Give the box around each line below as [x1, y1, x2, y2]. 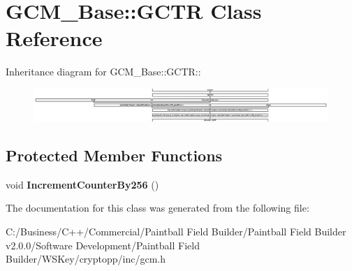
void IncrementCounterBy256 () [6, 177, 159, 191]
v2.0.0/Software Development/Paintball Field [6, 237, 200, 252]
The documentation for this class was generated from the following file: [6, 200, 309, 215]
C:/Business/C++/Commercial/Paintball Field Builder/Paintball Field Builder [6, 224, 346, 238]
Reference [6, 24, 103, 52]
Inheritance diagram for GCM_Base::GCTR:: [6, 64, 201, 79]
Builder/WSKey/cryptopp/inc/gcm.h [6, 251, 166, 266]
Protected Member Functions [6, 144, 223, 166]
